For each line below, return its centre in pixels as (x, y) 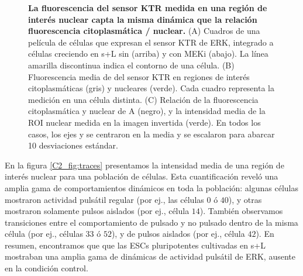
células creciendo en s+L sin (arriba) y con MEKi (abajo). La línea (148, 54)
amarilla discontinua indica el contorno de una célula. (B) (131, 65)
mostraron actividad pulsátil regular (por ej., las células (104, 199)
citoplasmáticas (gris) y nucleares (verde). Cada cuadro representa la (151, 88)
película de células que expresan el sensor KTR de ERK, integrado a (151, 42)
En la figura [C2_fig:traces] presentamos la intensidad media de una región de (144, 165)
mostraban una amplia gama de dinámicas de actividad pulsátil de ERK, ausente (150, 256)
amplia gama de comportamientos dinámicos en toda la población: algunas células (152, 187)
